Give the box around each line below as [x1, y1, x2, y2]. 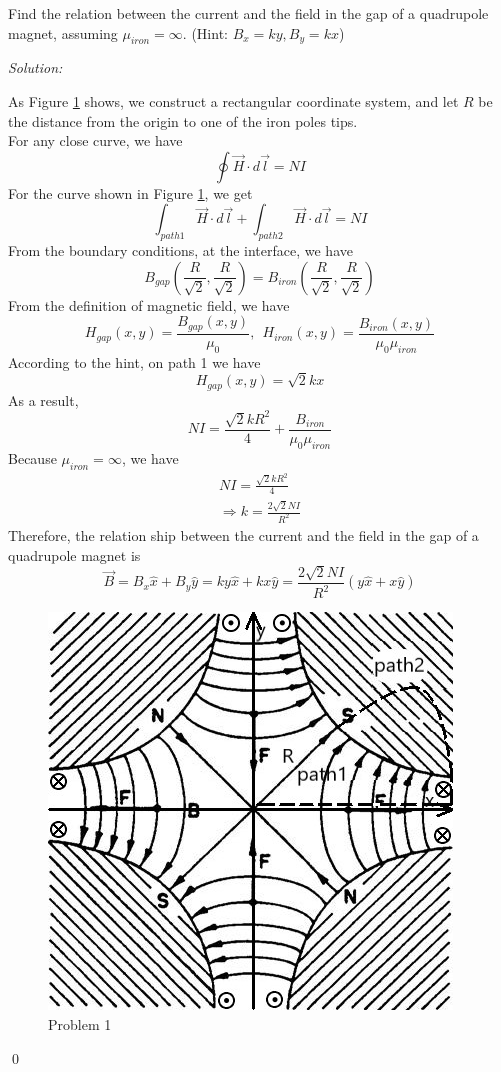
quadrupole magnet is [8, 544, 141, 565]
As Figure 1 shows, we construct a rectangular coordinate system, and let [8, 90, 459, 111]
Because [8, 447, 57, 468]
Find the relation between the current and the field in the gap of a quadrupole [8, 3, 489, 23]
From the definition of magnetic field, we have [8, 294, 290, 315]
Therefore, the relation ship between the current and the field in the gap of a [8, 525, 479, 546]
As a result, [8, 389, 79, 410]
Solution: [8, 57, 63, 78]
